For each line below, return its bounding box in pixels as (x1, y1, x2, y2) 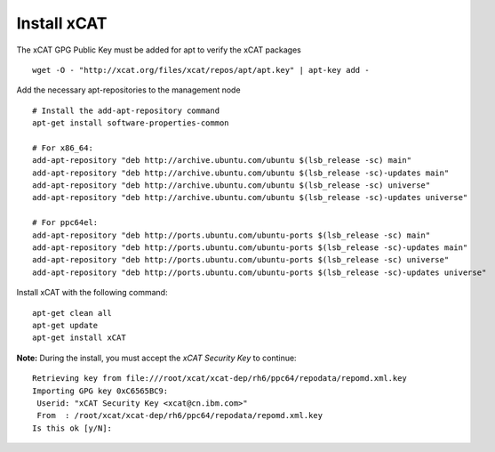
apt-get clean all (32, 308, 113, 318)
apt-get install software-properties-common (32, 118, 230, 128)
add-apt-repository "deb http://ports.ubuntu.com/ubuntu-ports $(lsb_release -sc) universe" (32, 254, 450, 265)
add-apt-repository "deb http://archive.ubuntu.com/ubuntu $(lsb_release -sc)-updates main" (32, 167, 450, 178)
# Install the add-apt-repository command (32, 105, 220, 116)
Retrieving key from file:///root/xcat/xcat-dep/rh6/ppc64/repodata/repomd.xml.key (32, 374, 408, 383)
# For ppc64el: (32, 218, 99, 228)
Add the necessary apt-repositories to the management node (16, 85, 241, 95)
